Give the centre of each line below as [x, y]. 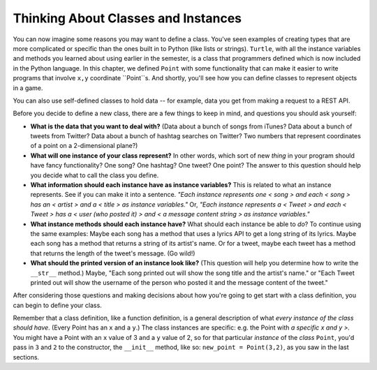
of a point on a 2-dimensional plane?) [84, 146]
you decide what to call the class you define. [95, 175]
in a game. [28, 88]
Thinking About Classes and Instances [127, 18]
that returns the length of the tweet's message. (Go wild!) [113, 253]
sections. [26, 357]
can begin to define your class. [58, 305]
